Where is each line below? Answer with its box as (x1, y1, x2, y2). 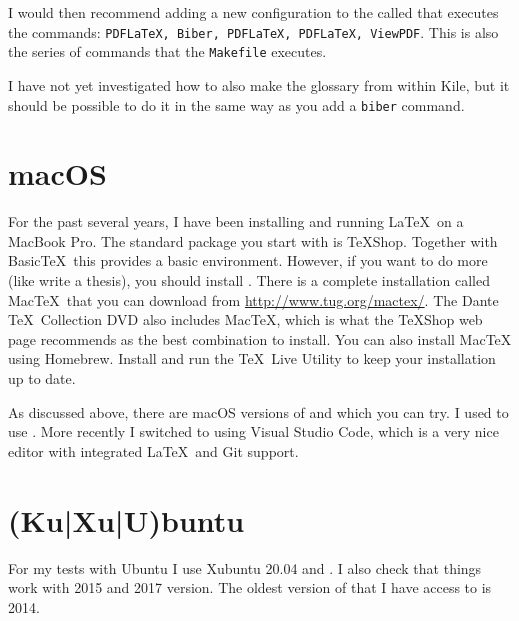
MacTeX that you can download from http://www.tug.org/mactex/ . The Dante (8, 289, 499, 310)
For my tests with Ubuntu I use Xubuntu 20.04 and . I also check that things (8, 557, 482, 578)
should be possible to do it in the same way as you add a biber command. (8, 94, 465, 115)
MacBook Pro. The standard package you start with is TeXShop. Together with (8, 230, 498, 251)
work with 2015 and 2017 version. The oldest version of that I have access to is (8, 577, 492, 598)
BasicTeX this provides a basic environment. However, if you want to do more (8, 250, 488, 271)
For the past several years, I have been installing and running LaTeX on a (8, 211, 464, 232)
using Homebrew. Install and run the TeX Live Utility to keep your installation (8, 348, 496, 369)
